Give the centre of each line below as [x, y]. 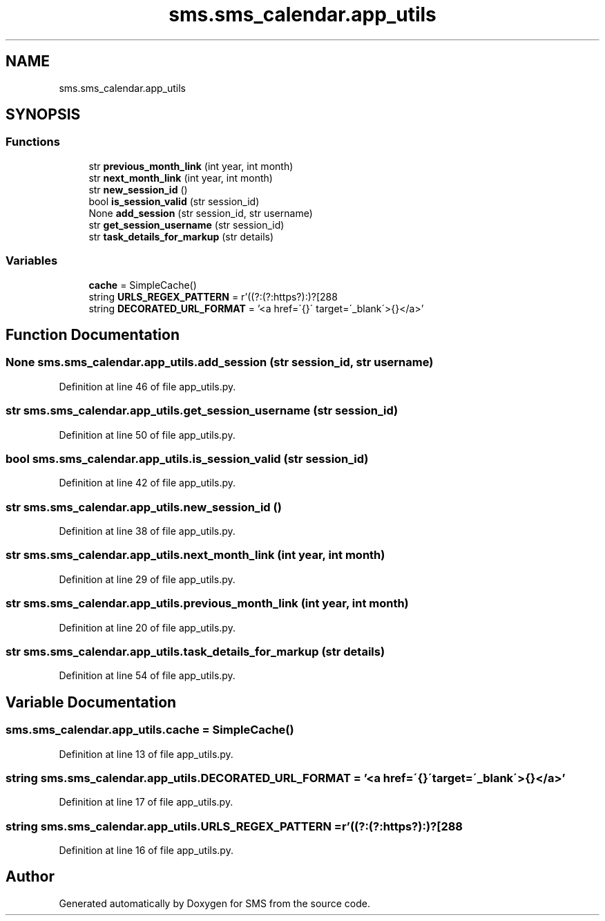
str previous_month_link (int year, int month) [191, 166]
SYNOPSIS [43, 115]
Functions [33, 142]
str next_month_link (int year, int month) [181, 178]
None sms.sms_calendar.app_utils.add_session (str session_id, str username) [220, 362]
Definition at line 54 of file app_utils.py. [147, 676]
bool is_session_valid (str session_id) [174, 201]
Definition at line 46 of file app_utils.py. [147, 386]
